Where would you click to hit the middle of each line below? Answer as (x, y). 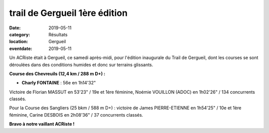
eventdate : (21, 48)
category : (20, 34)
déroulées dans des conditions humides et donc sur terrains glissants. (81, 65)
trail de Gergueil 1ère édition (68, 13)
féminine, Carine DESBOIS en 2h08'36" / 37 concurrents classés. (76, 115)
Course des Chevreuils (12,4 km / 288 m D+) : (57, 73)
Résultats (58, 34)
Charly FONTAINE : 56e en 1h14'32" (59, 83)
